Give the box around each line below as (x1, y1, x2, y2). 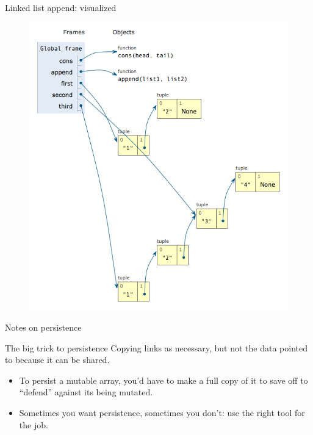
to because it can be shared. (5, 353, 110, 366)
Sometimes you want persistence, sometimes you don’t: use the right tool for (19, 406, 305, 419)
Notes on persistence (5, 321, 82, 334)
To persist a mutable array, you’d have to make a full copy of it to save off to (19, 373, 308, 386)
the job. (19, 418, 48, 431)
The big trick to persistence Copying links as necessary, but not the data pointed (5, 341, 308, 354)
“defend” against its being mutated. (19, 386, 153, 398)
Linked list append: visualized (5, 1, 117, 13)
